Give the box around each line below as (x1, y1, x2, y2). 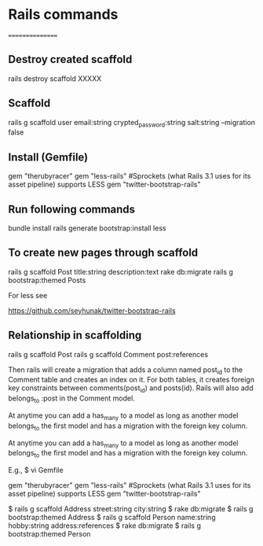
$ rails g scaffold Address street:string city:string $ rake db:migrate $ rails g (8, 504, 254, 514)
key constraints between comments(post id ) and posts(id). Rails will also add (8, 383, 254, 395)
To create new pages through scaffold (8, 246, 199, 260)
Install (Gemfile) (8, 150, 89, 164)
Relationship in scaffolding (8, 329, 142, 342)
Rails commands (8, 6, 119, 24)
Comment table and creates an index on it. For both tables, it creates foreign (8, 375, 255, 385)
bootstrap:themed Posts (8, 275, 86, 285)
